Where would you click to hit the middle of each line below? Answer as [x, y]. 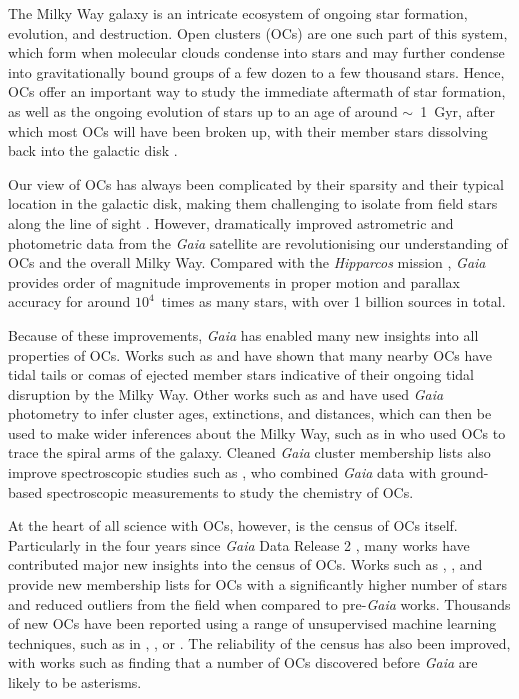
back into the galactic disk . [93, 150]
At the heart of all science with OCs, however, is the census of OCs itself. [233, 525]
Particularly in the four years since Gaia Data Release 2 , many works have [239, 544]
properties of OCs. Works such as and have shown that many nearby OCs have [250, 354]
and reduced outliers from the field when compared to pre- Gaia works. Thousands [259, 603]
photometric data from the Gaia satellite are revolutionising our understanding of [258, 242]
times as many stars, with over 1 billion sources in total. [333, 301]
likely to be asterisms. [75, 682]
